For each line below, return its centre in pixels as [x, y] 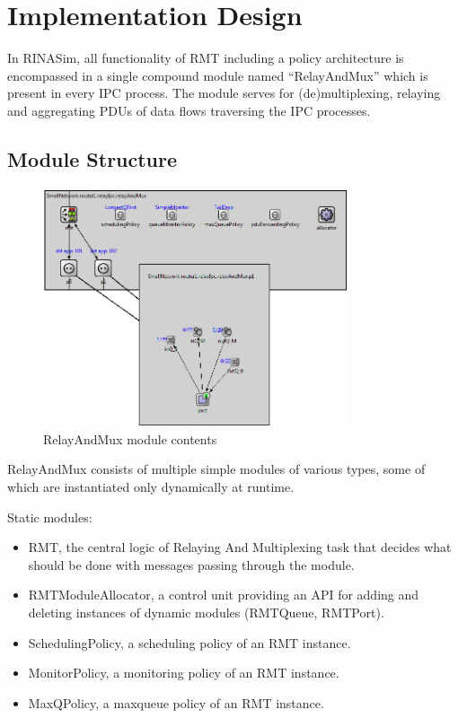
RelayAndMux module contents [130, 438]
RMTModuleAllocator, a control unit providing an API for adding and [224, 595]
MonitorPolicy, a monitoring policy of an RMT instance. [184, 673]
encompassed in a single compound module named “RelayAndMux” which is [218, 75]
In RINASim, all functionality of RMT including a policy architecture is [206, 58]
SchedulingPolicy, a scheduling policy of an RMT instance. [189, 642]
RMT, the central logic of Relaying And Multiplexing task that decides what [240, 547]
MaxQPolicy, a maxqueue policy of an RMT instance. [176, 702]
